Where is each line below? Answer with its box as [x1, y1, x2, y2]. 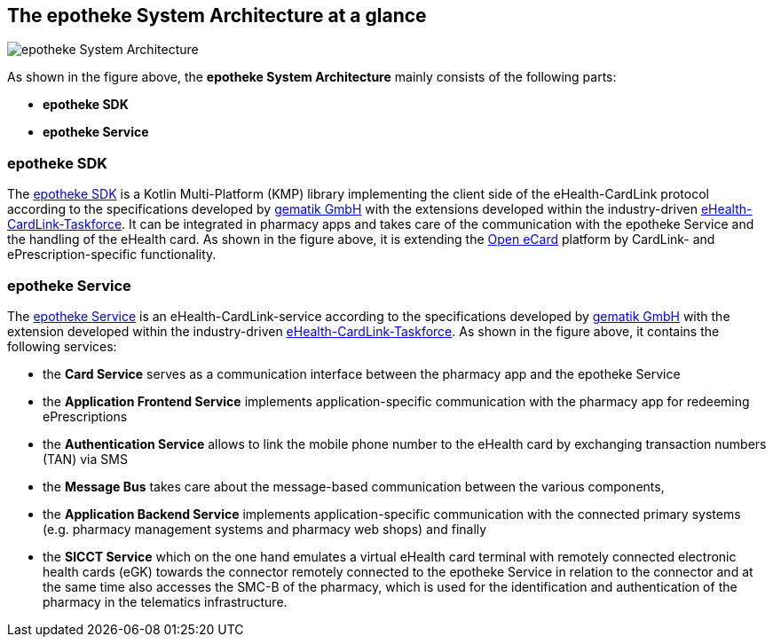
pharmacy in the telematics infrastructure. [43, 593, 288, 609]
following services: [7, 338, 117, 354]
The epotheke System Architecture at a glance [7, 4, 427, 27]
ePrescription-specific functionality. [7, 247, 217, 263]
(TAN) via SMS [43, 451, 128, 467]
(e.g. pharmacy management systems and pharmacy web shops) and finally [43, 521, 487, 537]
